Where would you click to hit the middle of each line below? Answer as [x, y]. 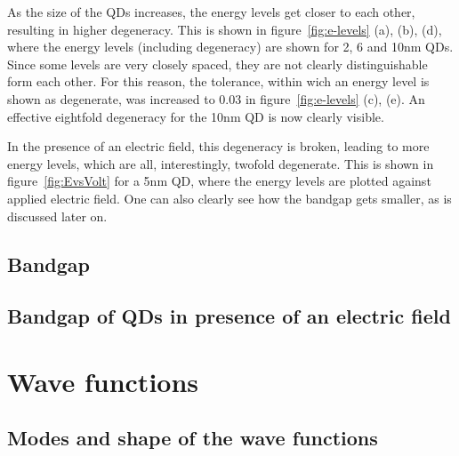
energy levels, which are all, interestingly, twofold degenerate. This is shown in [221, 163]
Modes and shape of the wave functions [193, 438]
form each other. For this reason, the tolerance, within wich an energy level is [218, 81]
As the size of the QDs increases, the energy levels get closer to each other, [211, 12]
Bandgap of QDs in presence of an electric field [229, 316]
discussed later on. [57, 216]
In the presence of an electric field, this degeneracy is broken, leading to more [218, 146]
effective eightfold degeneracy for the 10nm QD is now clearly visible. [196, 116]
